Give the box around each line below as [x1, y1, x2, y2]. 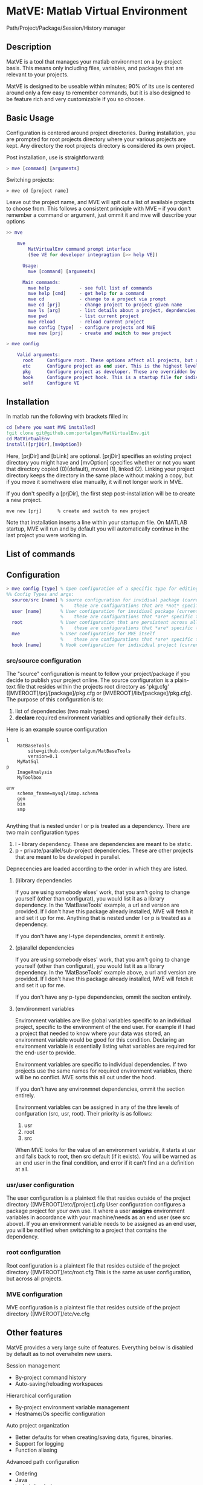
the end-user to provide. [14, 1049, 76, 1056]
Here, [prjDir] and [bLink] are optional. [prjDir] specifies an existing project [6, 452, 192, 460]
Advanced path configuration [6, 1458, 80, 1465]
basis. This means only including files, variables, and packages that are [6, 64, 184, 71]
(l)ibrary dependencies [14, 877, 72, 884]
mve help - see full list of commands [28, 285, 153, 291]
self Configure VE [22, 380, 80, 386]
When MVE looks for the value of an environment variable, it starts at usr [14, 1146, 196, 1153]
